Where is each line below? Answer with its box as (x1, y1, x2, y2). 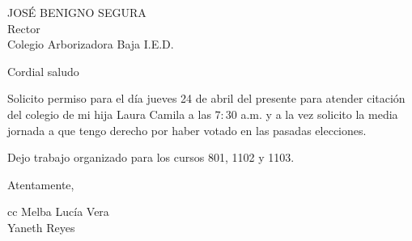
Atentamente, (7, 175, 74, 192)
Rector (7, 19, 40, 36)
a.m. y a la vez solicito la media (240, 105, 398, 122)
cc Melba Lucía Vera (7, 203, 109, 220)
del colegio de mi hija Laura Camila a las (7, 105, 211, 122)
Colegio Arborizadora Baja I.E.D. (7, 36, 174, 53)
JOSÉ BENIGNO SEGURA (7, 4, 147, 20)
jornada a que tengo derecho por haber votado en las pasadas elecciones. (7, 121, 367, 138)
